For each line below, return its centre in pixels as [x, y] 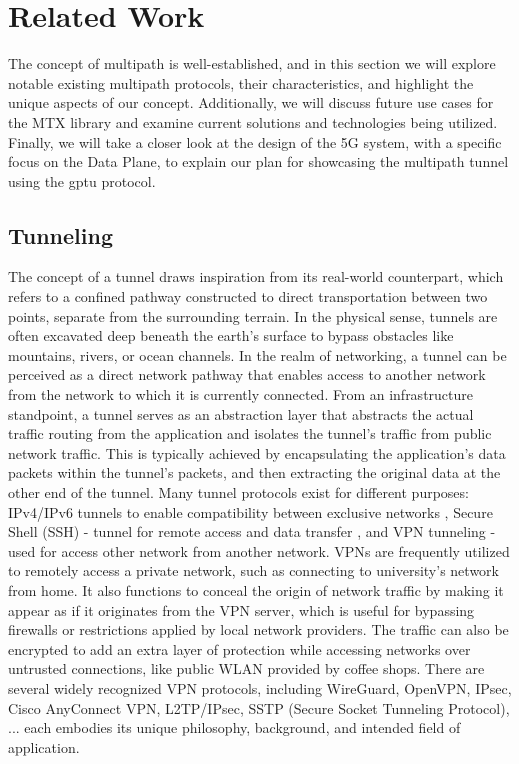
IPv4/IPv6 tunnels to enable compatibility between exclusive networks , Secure [250, 511]
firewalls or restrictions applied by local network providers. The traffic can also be [258, 629]
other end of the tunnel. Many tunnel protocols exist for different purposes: [238, 492]
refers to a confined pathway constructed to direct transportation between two [248, 296]
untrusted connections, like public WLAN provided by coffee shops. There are [246, 668]
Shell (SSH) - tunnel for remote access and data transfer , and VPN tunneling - [252, 531]
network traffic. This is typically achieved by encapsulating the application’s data [257, 452]
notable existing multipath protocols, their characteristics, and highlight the [241, 82]
